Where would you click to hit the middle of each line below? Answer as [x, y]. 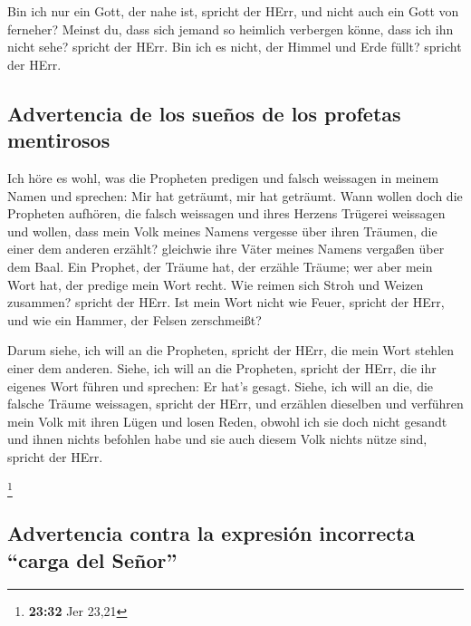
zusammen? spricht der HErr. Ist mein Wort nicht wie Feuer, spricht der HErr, [226, 302]
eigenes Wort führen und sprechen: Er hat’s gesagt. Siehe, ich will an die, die [221, 385]
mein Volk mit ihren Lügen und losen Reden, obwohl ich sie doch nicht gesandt [227, 421]
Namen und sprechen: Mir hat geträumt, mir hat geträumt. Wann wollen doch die [235, 195]
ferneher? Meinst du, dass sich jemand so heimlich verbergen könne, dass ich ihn [231, 29]
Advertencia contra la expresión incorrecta [211, 533]
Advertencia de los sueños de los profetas [204, 113]
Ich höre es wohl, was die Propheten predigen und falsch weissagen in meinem [223, 177]
